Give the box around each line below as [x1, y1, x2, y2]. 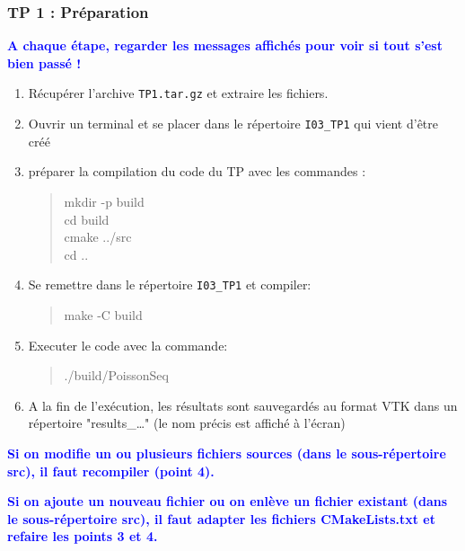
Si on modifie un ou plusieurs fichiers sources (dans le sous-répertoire [7, 443, 446, 462]
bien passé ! [7, 53, 82, 72]
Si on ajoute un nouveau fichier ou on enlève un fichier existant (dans [7, 492, 448, 511]
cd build [64, 209, 110, 228]
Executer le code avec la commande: [28, 335, 228, 354]
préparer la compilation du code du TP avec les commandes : [28, 162, 366, 181]
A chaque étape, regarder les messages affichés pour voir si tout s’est [7, 36, 443, 55]
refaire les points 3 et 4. [7, 527, 158, 546]
